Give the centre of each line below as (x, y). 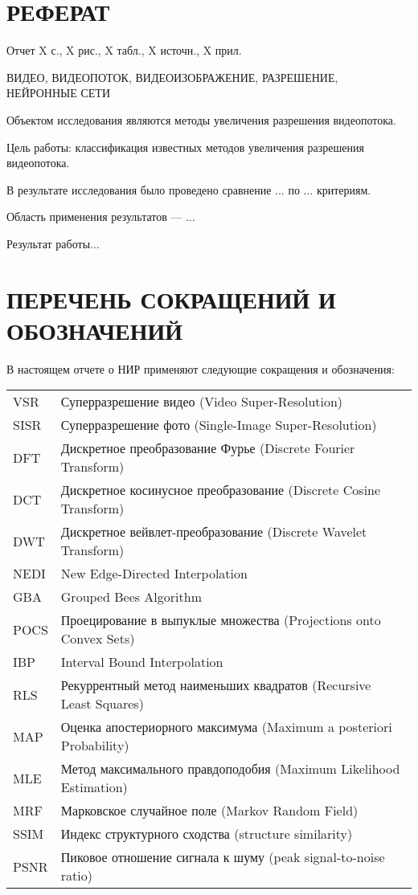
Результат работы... (53, 243)
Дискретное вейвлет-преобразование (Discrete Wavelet (214, 532)
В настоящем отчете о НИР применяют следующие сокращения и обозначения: (201, 368)
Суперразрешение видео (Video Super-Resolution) (202, 402)
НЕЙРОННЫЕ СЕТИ (59, 93)
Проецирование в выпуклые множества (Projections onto (221, 620)
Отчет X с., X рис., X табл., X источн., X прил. (124, 50)
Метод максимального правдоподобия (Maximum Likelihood (230, 769)
